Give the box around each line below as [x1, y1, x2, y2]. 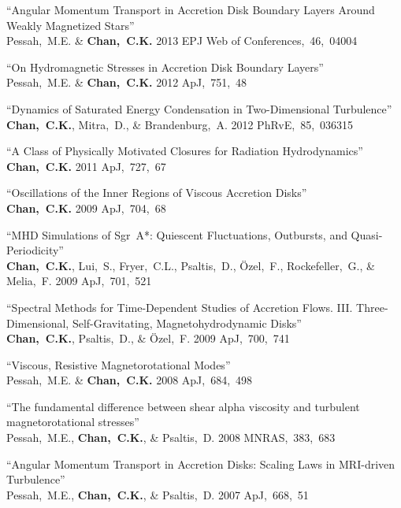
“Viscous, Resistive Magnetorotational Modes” [6, 356, 231, 373]
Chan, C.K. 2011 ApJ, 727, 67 [6, 158, 166, 174]
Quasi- [351, 226, 383, 243]
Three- [356, 298, 388, 315]
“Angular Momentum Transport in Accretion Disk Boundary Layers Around [6, 2, 375, 17]
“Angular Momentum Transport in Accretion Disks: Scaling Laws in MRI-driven [6, 455, 395, 472]
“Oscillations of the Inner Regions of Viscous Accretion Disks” [6, 184, 307, 201]
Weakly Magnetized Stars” [6, 17, 135, 33]
